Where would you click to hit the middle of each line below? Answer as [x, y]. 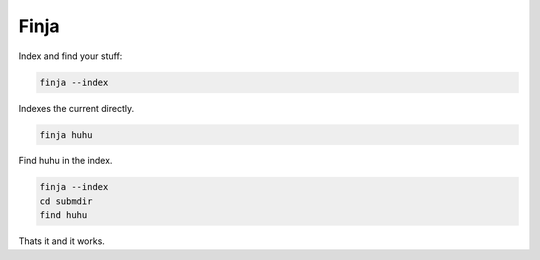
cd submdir [66, 201]
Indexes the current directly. [76, 108]
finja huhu [66, 134]
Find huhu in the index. [65, 161]
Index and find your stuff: [70, 56]
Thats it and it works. [61, 241]
